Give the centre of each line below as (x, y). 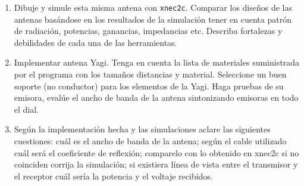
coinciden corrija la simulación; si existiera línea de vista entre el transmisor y (156, 164)
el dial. (26, 109)
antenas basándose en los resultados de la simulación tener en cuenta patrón (153, 19)
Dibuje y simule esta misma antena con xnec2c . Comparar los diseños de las (153, 7)
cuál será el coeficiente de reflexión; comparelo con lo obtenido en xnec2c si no (156, 152)
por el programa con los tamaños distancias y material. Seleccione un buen (150, 74)
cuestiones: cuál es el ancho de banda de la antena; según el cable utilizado (150, 141)
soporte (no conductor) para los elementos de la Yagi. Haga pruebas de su (149, 86)
